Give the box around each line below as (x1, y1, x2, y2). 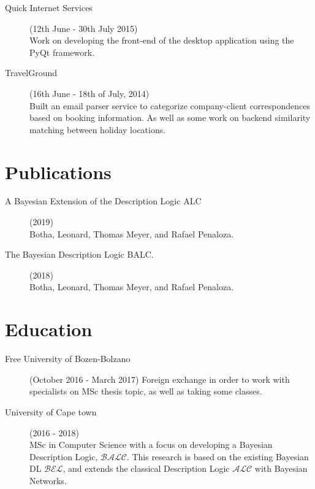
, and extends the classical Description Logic (63, 462, 230, 475)
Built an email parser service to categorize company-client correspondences (29, 99, 311, 112)
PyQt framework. (29, 45, 95, 58)
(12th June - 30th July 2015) (29, 21, 138, 34)
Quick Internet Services (5, 1, 93, 13)
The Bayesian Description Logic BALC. (5, 248, 154, 261)
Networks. (29, 474, 67, 487)
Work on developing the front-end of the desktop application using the (29, 34, 294, 47)
